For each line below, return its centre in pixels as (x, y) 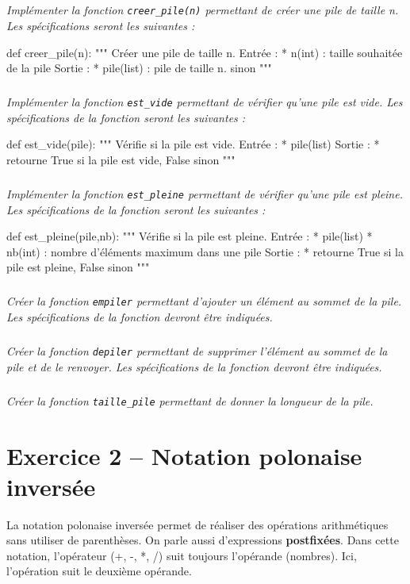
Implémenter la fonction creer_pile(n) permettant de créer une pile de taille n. (203, 10)
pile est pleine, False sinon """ (78, 267)
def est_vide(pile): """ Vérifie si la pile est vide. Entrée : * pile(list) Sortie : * (193, 144)
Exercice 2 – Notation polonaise (184, 455)
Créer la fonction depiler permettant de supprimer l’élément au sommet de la (197, 351)
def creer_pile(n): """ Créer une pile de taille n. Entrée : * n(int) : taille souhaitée (205, 52)
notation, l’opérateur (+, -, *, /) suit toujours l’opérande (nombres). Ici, (182, 555)
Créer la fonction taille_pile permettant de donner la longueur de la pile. (190, 400)
